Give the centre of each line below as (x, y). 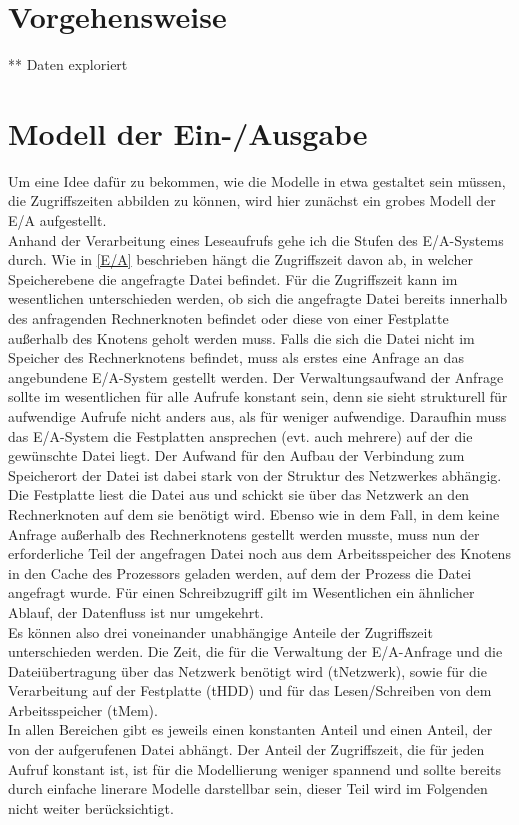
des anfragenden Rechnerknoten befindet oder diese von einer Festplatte (228, 318)
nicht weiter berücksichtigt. (91, 807)
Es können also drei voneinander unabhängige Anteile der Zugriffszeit (220, 631)
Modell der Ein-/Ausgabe (188, 132)
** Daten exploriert (68, 64)
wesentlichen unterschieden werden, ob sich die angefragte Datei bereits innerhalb (258, 298)
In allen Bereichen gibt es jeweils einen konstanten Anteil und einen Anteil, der (250, 729)
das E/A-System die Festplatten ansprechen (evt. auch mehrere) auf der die (240, 435)
